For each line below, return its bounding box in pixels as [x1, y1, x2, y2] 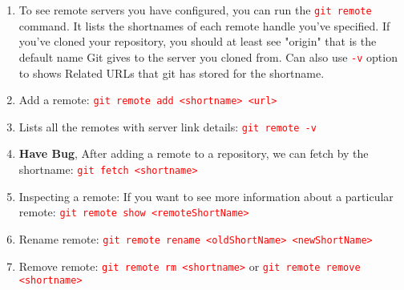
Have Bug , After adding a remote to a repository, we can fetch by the [18, 145, 369, 162]
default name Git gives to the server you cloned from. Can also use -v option [18, 48, 398, 65]
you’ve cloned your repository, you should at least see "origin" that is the [18, 33, 377, 50]
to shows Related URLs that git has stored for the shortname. [18, 64, 325, 81]
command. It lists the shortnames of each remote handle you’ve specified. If [18, 17, 390, 34]
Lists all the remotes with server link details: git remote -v [18, 118, 317, 135]
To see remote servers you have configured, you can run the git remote [18, 2, 372, 18]
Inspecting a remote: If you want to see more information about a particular [18, 187, 394, 204]
